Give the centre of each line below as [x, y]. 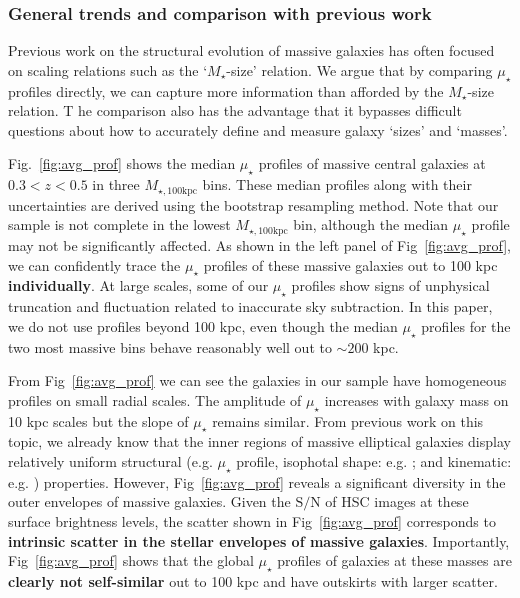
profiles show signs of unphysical [390, 285]
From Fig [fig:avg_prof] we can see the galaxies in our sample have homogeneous [257, 380]
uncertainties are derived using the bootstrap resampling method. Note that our [253, 204]
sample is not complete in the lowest [119, 224]
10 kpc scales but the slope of [98, 420]
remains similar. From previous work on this [348, 420]
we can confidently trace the [94, 264]
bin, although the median [371, 224]
